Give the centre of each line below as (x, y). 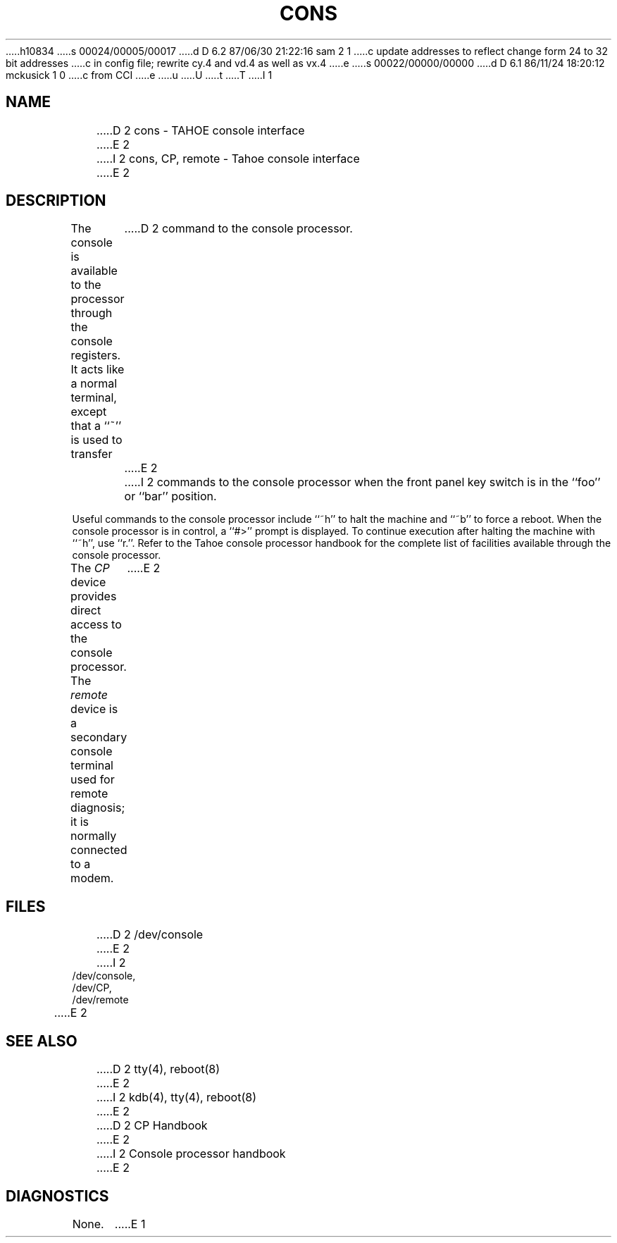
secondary (99, 737)
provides (94, 596)
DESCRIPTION (56, 201)
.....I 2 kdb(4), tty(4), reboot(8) (176, 1097)
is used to (96, 440)
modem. (92, 878)
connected (99, 850)
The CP (90, 568)
